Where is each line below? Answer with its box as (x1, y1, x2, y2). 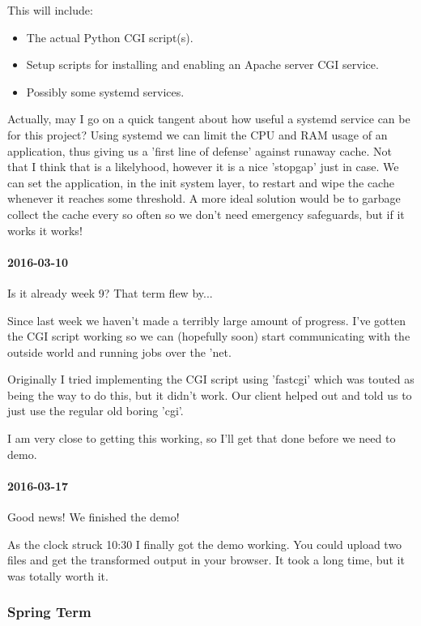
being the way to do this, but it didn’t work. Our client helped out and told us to (7, 386, 412, 403)
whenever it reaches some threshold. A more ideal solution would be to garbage (7, 190, 401, 207)
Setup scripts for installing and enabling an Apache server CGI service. (26, 56, 379, 73)
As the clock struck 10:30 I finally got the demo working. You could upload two (7, 535, 402, 552)
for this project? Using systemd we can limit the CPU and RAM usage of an (7, 126, 388, 143)
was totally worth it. (7, 567, 108, 584)
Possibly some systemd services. (26, 83, 185, 100)
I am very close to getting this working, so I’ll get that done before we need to (7, 430, 396, 447)
